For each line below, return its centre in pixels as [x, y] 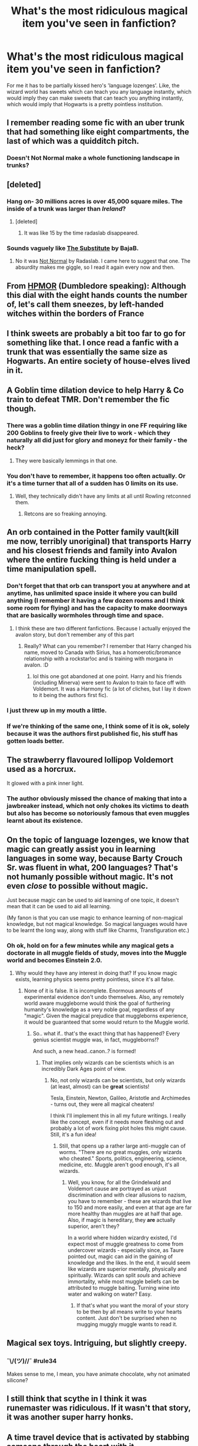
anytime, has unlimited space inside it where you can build [92, 593]
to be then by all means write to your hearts [129, 1312]
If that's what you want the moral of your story [133, 1306]
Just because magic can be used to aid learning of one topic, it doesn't [93, 900]
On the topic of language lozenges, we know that [98, 839]
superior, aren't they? [94, 1226]
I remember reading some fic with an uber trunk [96, 123]
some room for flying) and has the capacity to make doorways [97, 608]
